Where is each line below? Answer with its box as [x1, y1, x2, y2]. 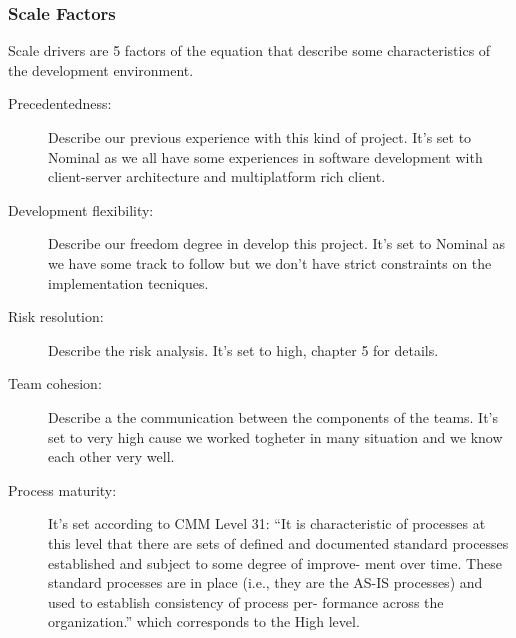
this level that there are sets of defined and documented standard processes [48, 532, 509, 553]
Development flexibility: [8, 199, 154, 220]
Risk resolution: [8, 306, 104, 327]
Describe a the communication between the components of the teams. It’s [48, 406, 499, 427]
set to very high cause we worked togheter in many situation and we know [48, 426, 503, 447]
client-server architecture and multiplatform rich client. [48, 166, 386, 187]
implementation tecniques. [48, 272, 209, 293]
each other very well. [48, 446, 175, 467]
